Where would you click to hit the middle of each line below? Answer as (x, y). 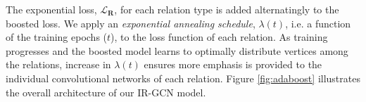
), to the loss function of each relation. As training (219, 37)
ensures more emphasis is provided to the (233, 64)
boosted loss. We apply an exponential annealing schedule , (131, 23)
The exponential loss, (51, 9)
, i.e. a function (318, 23)
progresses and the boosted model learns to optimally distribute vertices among (177, 50)
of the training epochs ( (57, 37)
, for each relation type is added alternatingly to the (227, 9)
